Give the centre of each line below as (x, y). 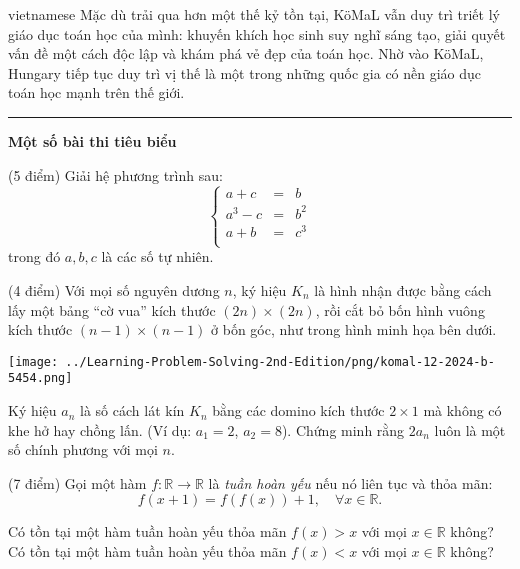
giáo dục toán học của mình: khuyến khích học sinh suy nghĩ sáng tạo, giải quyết (257, 33)
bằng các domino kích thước (298, 410)
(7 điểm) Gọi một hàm (77, 482)
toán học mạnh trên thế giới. (96, 92)
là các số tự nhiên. (157, 256)
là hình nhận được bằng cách (403, 289)
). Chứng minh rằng (343, 429)
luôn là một (470, 429)
